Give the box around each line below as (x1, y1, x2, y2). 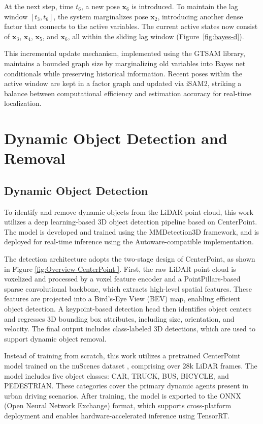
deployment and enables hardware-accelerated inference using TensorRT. (4, 410, 230, 420)
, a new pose (81, 1, 120, 11)
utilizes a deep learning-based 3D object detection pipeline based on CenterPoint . (4, 216, 257, 227)
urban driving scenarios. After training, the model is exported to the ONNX (4, 390, 241, 401)
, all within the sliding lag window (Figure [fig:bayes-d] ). (68, 31, 244, 41)
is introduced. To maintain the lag (131, 1, 238, 11)
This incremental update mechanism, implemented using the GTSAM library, (4, 48, 245, 59)
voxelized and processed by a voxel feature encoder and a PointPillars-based (4, 273, 241, 284)
